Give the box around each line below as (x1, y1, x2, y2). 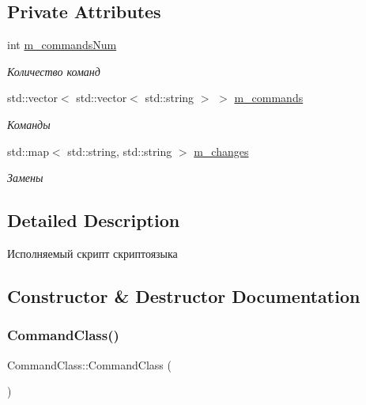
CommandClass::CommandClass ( (7, 356, 172, 373)
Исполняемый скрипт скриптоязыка (7, 244, 178, 261)
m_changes (194, 142, 249, 159)
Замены (7, 169, 43, 186)
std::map (7, 142, 49, 159)
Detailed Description (7, 208, 180, 233)
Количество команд (7, 62, 100, 79)
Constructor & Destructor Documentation (7, 283, 360, 308)
